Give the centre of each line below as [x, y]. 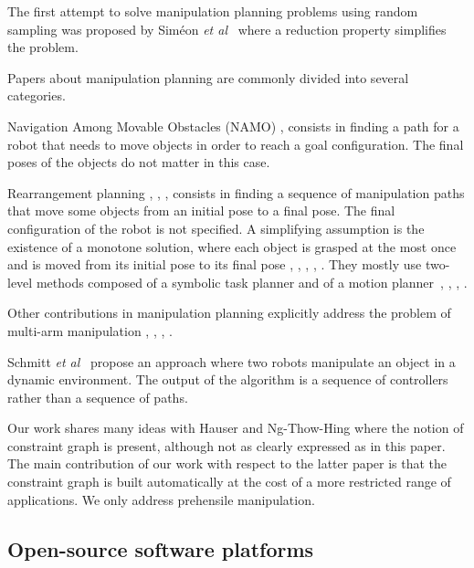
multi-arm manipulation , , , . [90, 330]
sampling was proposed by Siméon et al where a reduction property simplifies [227, 29]
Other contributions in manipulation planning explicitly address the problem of [229, 313]
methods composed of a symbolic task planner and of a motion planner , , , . [252, 282]
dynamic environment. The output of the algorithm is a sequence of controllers [228, 379]
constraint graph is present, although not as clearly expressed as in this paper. [226, 445]
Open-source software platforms [161, 548]
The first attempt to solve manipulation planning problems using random [213, 11]
